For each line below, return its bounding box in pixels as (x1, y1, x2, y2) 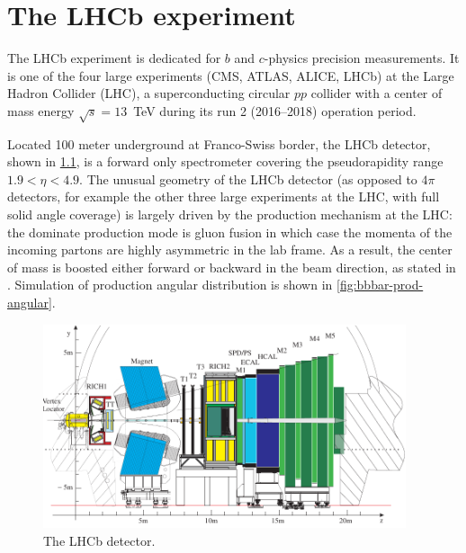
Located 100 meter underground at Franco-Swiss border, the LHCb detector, (7, 134, 431, 153)
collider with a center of (310, 84, 443, 103)
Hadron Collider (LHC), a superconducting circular (7, 84, 291, 103)
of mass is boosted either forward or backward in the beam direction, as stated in (7, 257, 456, 276)
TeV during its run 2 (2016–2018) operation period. (133, 101, 417, 120)
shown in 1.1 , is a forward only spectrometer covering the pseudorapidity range (7, 152, 444, 171)
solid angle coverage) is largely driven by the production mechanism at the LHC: (7, 205, 453, 224)
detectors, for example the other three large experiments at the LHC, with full (7, 187, 440, 206)
